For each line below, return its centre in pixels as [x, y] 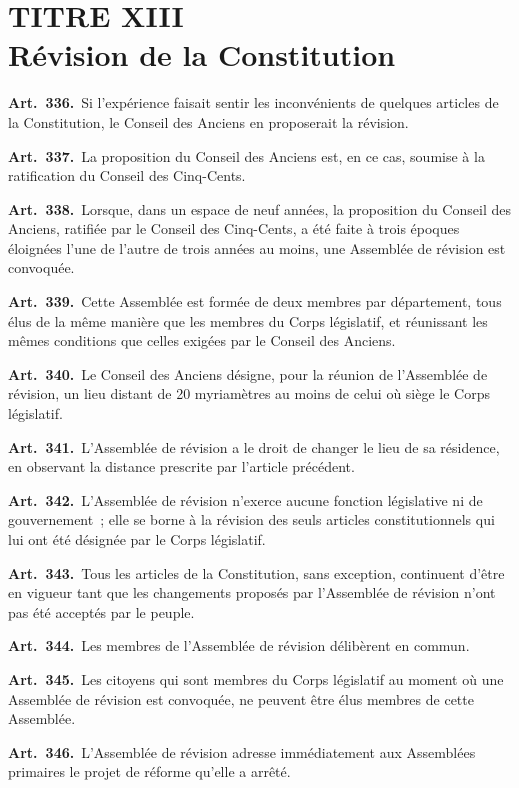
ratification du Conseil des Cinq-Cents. [127, 175]
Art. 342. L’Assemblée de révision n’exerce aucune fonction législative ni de [245, 499]
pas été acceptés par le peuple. [101, 611]
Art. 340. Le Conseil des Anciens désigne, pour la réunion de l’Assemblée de [248, 373]
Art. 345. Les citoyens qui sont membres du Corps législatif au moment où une [256, 678]
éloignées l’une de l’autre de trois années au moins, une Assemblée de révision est [257, 247]
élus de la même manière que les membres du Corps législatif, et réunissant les [248, 320]
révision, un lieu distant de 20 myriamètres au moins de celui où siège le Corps [249, 393]
